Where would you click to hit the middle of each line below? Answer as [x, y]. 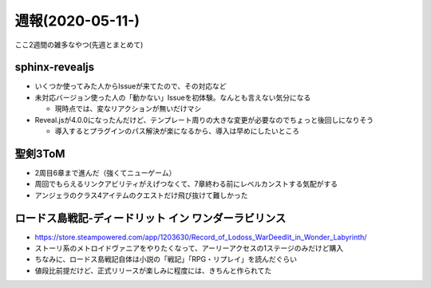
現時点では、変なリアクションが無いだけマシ [128, 108]
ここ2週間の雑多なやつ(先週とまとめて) [79, 45]
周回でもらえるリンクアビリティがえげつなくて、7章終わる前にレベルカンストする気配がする [186, 184]
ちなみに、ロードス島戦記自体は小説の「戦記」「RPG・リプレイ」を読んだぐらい [166, 259]
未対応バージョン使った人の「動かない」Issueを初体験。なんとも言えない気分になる [173, 97]
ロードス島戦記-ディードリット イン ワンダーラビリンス [150, 218]
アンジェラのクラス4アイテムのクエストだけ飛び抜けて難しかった [141, 195]
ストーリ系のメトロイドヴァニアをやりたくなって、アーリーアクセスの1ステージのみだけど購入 [189, 248]
